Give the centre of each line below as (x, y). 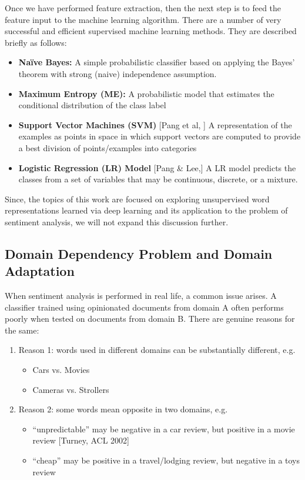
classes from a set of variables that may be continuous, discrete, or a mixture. (158, 179)
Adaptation (40, 271)
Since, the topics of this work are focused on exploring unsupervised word (137, 199)
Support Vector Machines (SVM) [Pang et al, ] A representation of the (155, 124)
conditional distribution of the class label (92, 105)
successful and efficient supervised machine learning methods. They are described (151, 31)
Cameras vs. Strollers (71, 389)
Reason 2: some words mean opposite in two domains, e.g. (123, 409)
